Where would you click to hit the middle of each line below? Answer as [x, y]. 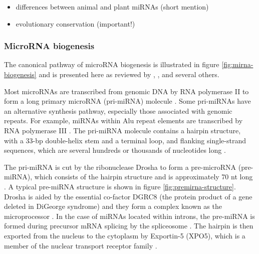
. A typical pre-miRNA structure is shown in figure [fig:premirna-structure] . [120, 186]
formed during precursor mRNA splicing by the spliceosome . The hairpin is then [129, 226]
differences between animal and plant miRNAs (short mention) [112, 7]
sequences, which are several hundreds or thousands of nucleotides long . [115, 150]
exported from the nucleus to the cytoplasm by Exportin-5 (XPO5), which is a [125, 235]
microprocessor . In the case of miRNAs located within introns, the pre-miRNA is [129, 216]
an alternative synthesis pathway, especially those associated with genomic [118, 110]
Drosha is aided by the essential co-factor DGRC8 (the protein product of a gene [128, 196]
